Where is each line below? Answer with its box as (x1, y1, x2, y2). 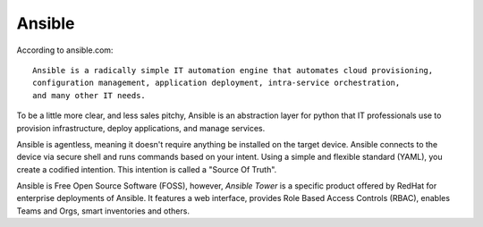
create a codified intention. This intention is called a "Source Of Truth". (16, 164, 277, 174)
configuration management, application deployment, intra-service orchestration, (32, 78, 401, 88)
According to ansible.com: (16, 45, 114, 55)
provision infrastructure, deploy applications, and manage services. (16, 122, 266, 133)
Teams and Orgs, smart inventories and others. (16, 206, 190, 216)
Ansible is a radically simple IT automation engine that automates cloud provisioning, (32, 65, 434, 75)
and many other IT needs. (32, 90, 147, 100)
